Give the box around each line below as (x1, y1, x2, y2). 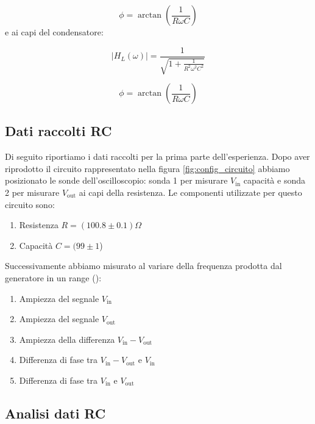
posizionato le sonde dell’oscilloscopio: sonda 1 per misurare (5, 174, 228, 187)
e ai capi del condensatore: (5, 26, 104, 38)
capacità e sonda (243, 174, 305, 187)
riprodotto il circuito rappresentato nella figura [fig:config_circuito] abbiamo (5, 162, 290, 174)
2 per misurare (5, 186, 60, 199)
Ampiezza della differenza (19, 332, 115, 345)
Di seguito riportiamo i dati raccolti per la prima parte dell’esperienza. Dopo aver (5, 150, 310, 163)
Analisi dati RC (5, 403, 106, 422)
